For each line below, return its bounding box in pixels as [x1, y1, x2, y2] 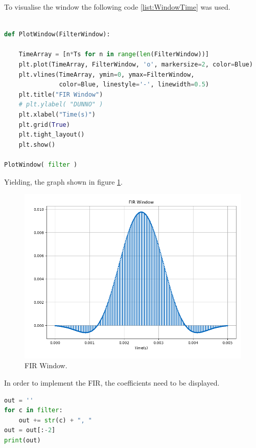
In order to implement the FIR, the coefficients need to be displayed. [4, 377, 220, 388]
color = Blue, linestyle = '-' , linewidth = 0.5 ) [59, 81, 209, 88]
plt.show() [18, 141, 56, 148]
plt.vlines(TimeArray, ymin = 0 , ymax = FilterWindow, [18, 71, 195, 78]
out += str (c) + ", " [18, 416, 92, 424]
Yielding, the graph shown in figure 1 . [4, 176, 123, 187]
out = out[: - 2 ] [4, 427, 56, 434]
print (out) [4, 437, 41, 444]
